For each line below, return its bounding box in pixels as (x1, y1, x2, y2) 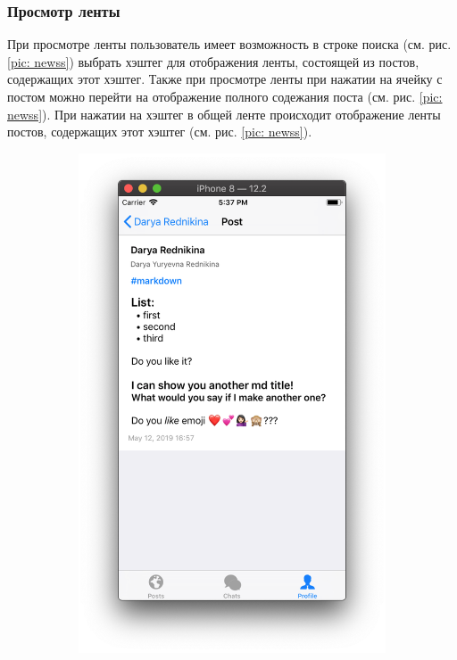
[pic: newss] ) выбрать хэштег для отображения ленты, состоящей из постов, (7, 52, 420, 70)
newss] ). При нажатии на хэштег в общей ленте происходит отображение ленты (7, 104, 441, 123)
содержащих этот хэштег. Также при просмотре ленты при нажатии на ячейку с (7, 70, 443, 88)
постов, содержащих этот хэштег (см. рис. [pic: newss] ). (7, 122, 312, 141)
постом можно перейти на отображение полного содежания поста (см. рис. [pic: (7, 87, 443, 105)
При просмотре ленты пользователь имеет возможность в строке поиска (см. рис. (7, 35, 452, 54)
